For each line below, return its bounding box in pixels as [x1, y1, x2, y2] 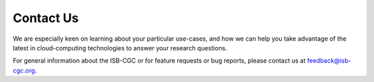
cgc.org [12, 66, 35, 74]
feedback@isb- [307, 57, 351, 65]
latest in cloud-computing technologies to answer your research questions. [12, 43, 228, 52]
